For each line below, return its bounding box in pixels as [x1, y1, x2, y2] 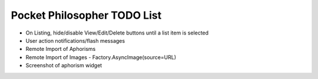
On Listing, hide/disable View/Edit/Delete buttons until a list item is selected [25, 29, 209, 36]
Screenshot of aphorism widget [25, 62, 102, 69]
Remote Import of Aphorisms [25, 46, 96, 53]
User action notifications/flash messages [25, 37, 125, 44]
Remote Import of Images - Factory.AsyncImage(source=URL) [25, 53, 177, 61]
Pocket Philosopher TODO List [11, 9, 162, 22]
